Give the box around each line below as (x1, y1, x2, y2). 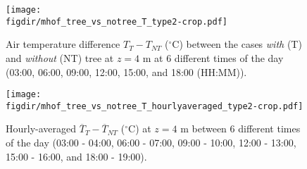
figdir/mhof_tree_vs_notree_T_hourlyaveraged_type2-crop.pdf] (6, 101, 303, 111)
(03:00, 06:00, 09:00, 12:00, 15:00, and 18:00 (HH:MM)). (6, 64, 247, 79)
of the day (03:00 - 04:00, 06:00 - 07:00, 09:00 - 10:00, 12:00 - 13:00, (6, 135, 296, 149)
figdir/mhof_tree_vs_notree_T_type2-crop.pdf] (6, 16, 227, 27)
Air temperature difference (6, 37, 120, 51)
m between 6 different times (180, 121, 301, 136)
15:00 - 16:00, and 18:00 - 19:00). (6, 149, 147, 163)
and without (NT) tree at (6, 50, 114, 65)
